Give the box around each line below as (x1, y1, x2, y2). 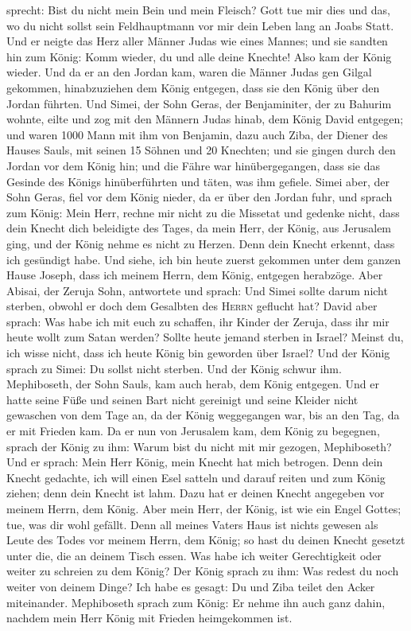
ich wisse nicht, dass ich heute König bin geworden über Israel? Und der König (6, 345, 390, 361)
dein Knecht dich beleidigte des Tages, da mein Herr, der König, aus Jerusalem (6, 220, 392, 236)
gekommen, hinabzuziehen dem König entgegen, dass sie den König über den (6, 79, 380, 95)
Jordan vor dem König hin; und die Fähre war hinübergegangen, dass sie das (6, 157, 381, 173)
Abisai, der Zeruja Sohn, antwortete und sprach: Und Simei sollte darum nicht (6, 282, 388, 298)
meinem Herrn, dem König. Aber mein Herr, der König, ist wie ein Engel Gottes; (6, 501, 401, 516)
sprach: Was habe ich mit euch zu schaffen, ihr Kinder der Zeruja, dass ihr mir (6, 313, 390, 329)
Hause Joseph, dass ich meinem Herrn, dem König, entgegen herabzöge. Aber (6, 267, 383, 283)
